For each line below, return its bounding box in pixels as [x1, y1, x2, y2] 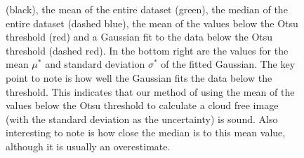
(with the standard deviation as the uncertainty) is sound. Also [6, 111, 278, 126]
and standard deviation [45, 57, 145, 71]
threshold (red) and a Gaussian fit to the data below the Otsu [6, 29, 273, 44]
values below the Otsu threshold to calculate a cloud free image [6, 98, 279, 113]
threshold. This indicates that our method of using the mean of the [6, 84, 295, 99]
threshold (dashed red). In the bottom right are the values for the [6, 43, 289, 57]
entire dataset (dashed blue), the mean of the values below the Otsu [6, 15, 298, 30]
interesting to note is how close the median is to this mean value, [6, 125, 286, 140]
